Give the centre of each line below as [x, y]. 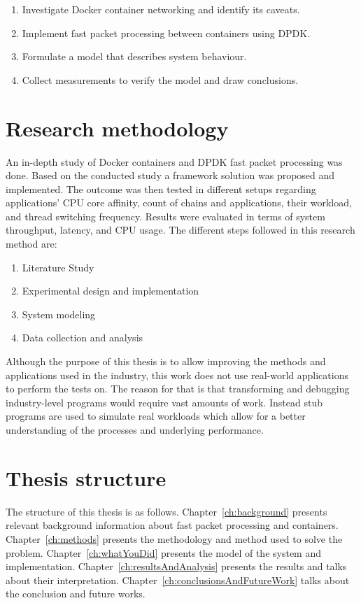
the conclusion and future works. [76, 594]
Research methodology [117, 128]
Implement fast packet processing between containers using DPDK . [166, 33]
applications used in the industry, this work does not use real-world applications [177, 375]
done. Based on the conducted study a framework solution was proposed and [170, 175]
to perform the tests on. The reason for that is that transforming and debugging [178, 389]
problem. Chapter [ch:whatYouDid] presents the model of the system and [163, 552]
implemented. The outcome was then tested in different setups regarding [161, 189]
